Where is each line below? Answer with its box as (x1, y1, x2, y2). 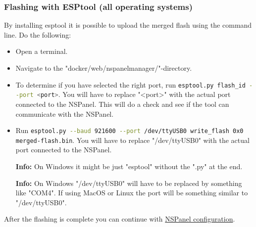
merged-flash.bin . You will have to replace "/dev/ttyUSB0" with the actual (15, 135, 250, 145)
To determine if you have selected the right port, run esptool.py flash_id (15, 79, 246, 90)
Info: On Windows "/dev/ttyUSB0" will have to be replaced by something (15, 178, 242, 188)
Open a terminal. (15, 46, 68, 56)
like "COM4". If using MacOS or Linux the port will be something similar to (15, 187, 248, 198)
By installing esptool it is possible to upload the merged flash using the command (4, 20, 252, 30)
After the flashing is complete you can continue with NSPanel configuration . (4, 214, 235, 224)
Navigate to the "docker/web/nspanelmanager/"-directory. (15, 63, 192, 73)
